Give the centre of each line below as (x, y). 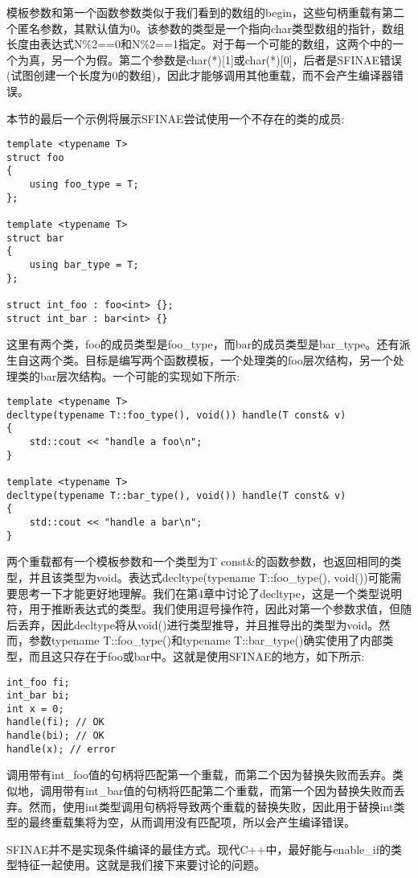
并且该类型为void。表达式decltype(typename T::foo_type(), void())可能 (209, 577)
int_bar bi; (38, 696)
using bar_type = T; (84, 265)
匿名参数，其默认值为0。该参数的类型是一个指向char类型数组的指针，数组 (211, 28)
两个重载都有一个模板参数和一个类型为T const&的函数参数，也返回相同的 (199, 561)
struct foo (35, 157)
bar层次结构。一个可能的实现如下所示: (140, 375)
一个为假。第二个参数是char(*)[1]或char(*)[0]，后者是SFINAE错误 (232, 59)
